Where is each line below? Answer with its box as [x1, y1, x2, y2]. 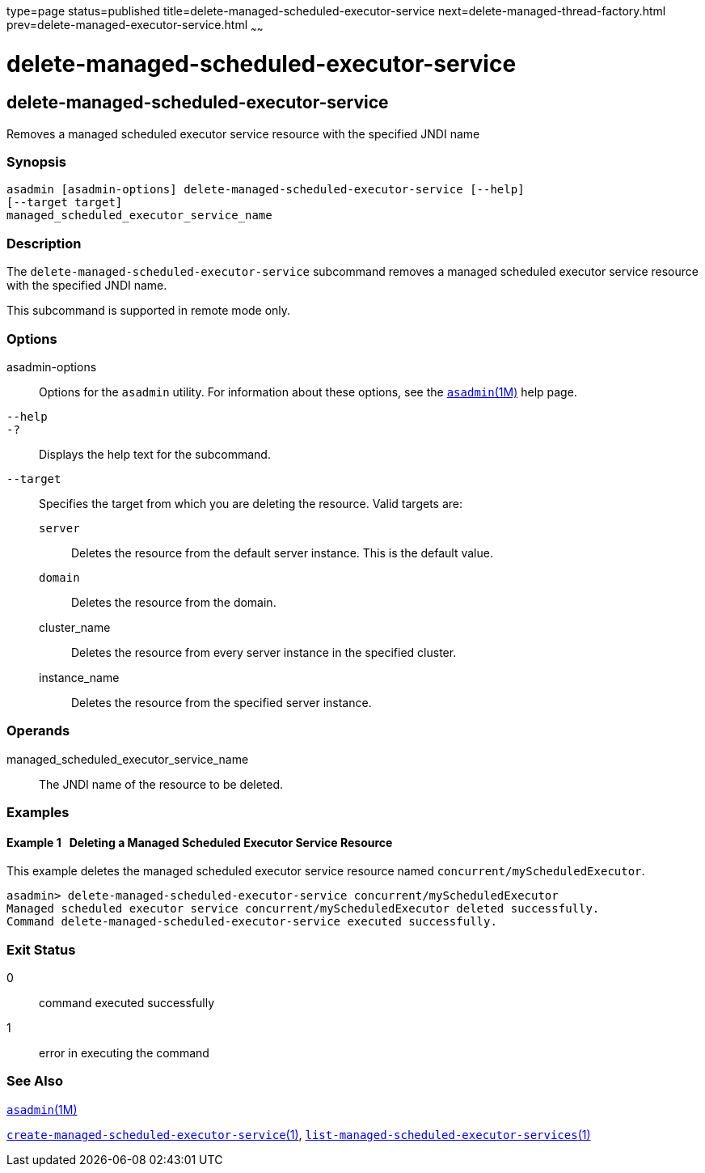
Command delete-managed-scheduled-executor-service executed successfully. [6, 915, 497, 929]
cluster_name [39, 620, 111, 634]
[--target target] [6, 196, 123, 210]
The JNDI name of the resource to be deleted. [39, 777, 284, 791]
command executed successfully [39, 996, 215, 1010]
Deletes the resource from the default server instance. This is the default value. [71, 545, 493, 560]
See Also [6, 1073, 63, 1090]
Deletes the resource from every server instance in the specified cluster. [71, 645, 457, 659]
